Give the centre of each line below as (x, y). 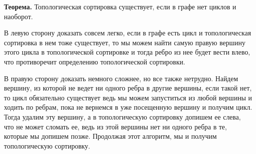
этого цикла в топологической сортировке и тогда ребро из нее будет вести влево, (127, 52)
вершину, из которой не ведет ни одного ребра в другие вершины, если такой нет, (128, 88)
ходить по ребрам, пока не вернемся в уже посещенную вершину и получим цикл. (128, 107)
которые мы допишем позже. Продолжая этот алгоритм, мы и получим (110, 136)
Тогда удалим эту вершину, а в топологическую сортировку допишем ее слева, (123, 116)
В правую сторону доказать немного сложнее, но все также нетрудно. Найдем (121, 78)
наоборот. (18, 16)
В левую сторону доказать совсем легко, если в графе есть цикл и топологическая (128, 33)
